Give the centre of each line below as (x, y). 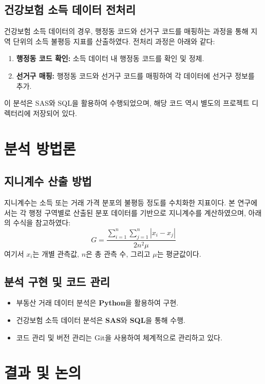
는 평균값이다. (179, 253)
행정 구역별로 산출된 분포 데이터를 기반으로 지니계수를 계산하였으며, (137, 212)
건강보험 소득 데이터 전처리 (70, 9)
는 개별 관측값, (56, 253)
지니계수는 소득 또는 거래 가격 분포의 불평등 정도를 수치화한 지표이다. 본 (120, 202)
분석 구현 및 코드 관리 (57, 281)
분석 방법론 (40, 148)
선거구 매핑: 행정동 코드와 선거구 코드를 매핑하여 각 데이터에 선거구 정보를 (135, 75)
